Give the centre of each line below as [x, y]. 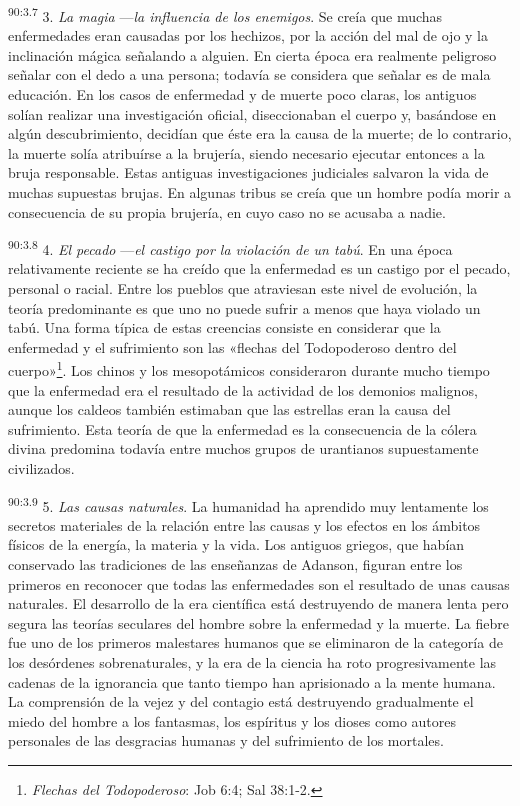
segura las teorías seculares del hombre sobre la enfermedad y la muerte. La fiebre [259, 622]
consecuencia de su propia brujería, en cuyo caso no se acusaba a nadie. [227, 211]
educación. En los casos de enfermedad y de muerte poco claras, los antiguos [242, 94]
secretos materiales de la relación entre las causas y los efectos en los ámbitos [244, 524]
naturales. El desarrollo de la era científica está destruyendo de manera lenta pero [258, 603]
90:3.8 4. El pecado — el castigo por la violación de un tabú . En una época [230, 247]
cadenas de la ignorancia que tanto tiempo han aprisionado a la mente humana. [252, 681]
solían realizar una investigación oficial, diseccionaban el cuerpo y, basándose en [252, 113]
